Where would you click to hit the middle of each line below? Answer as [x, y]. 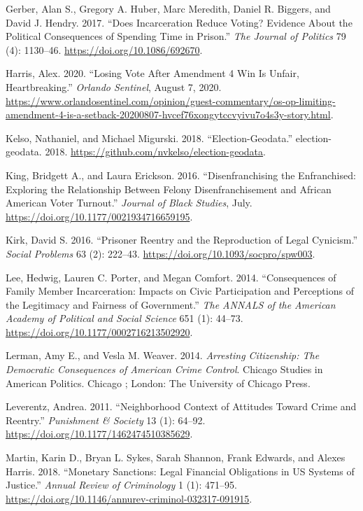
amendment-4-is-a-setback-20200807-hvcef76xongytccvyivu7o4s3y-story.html [168, 114]
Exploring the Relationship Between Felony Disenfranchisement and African [169, 189]
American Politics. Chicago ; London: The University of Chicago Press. [158, 383]
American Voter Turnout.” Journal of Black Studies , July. [129, 203]
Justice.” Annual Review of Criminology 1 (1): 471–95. [121, 485]
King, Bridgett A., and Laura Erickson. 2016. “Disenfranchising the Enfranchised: [181, 175]
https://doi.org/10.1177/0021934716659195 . [99, 216]
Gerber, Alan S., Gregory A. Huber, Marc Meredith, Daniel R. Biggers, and [168, 8]
